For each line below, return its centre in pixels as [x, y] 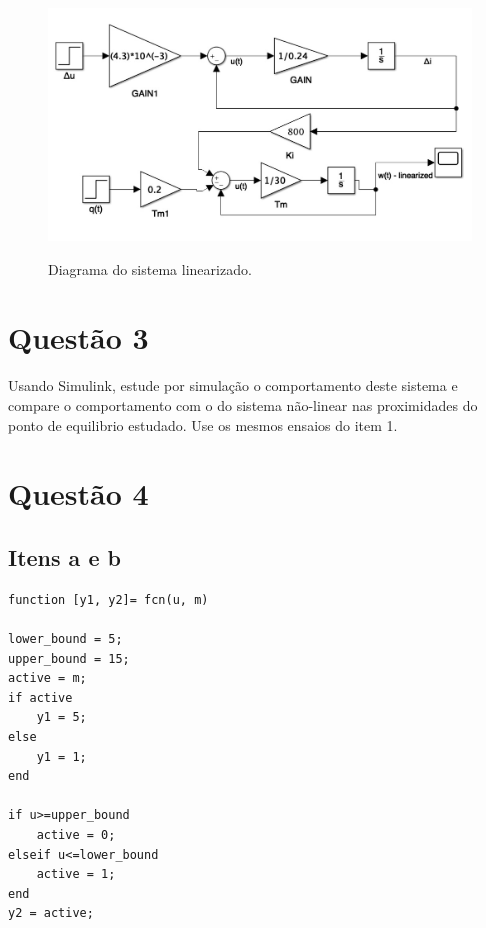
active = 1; [76, 874]
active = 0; [76, 834]
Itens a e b [64, 556]
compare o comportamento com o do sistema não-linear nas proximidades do [243, 405]
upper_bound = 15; [69, 658]
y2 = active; [51, 913]
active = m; [47, 678]
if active [40, 697]
